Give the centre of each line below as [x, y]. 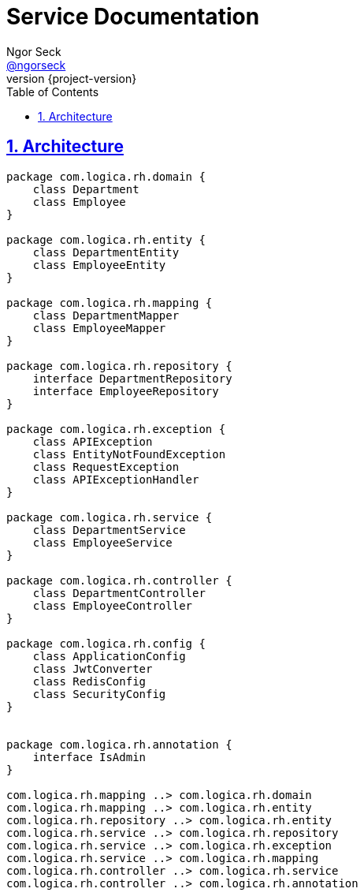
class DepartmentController [119, 593]
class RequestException [106, 467]
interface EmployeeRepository [126, 391]
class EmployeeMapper [99, 328]
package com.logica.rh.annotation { [119, 744]
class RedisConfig [89, 681]
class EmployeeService [102, 542]
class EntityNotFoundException [129, 454]
